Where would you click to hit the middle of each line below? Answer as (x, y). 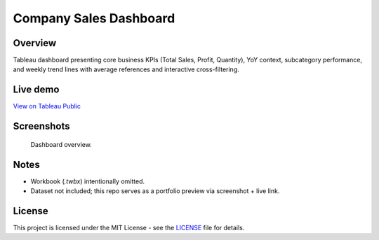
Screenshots (41, 126)
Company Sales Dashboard (94, 18)
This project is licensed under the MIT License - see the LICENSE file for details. (129, 227)
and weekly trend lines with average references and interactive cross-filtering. (126, 69)
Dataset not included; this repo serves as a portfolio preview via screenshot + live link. (155, 191)
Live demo (36, 90)
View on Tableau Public (47, 106)
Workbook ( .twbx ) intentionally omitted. (88, 181)
